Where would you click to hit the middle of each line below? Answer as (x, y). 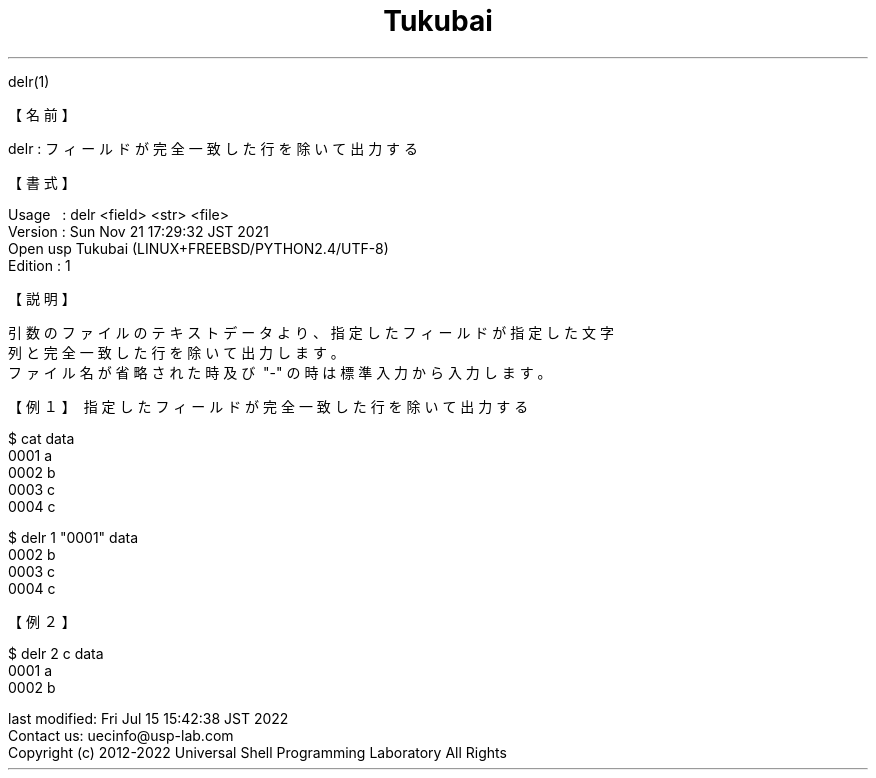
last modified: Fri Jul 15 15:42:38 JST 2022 (148, 718)
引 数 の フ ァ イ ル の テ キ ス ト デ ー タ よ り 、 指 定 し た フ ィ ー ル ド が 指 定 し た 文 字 (311, 332)
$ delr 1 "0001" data (73, 537)
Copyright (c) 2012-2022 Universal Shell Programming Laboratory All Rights (257, 752)
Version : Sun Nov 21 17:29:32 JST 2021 (138, 231)
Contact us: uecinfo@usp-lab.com (121, 735)
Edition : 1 (39, 265)
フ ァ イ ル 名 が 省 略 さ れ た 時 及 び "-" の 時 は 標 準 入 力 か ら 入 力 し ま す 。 (280, 372)
